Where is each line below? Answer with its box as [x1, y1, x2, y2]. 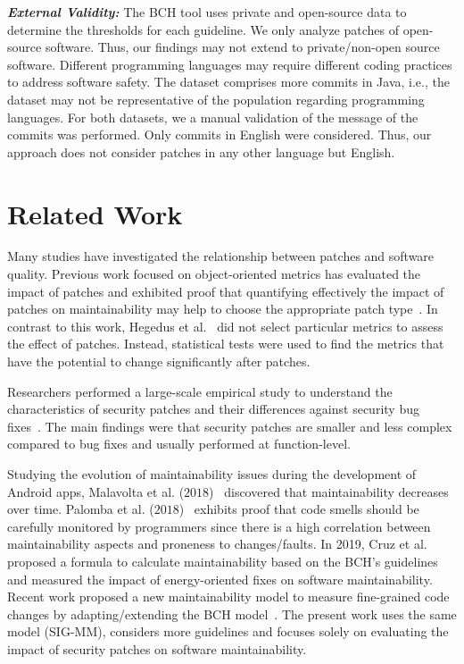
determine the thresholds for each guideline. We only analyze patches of [7, 20, 400, 38]
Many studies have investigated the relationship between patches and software [7, 247, 435, 265]
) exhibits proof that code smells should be [178, 500, 419, 518]
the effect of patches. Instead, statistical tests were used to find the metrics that [7, 334, 444, 353]
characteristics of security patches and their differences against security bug [7, 399, 419, 418]
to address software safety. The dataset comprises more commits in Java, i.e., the [7, 72, 450, 91]
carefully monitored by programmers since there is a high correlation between [7, 517, 431, 535]
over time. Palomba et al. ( [7, 500, 154, 518]
